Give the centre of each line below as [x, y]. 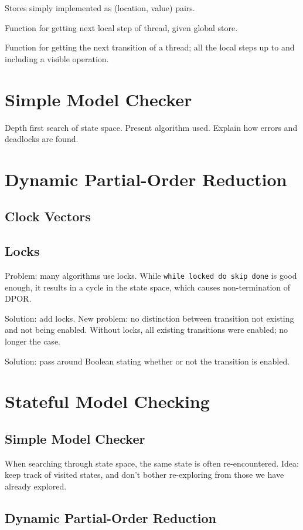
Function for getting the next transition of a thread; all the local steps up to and [150, 47]
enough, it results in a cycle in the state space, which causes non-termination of [148, 287]
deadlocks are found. [42, 139]
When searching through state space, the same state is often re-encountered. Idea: [152, 463]
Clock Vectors [48, 216]
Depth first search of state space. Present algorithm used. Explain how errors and [151, 127]
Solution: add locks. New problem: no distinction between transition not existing [149, 318]
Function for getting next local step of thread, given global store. [121, 27]
